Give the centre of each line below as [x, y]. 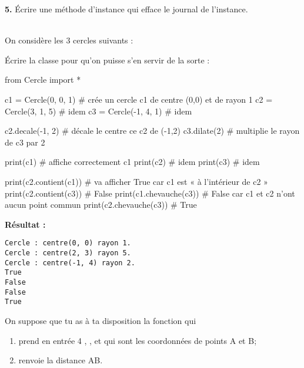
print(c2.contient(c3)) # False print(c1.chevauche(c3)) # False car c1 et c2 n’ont [150, 193]
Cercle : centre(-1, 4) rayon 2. [70, 263]
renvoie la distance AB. [61, 360]
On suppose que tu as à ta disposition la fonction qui [101, 320]
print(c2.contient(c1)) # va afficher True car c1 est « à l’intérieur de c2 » [136, 181]
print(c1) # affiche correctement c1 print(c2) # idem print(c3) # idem [132, 162]
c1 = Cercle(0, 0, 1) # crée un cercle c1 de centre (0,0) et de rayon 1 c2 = [139, 99]
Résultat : [25, 224]
